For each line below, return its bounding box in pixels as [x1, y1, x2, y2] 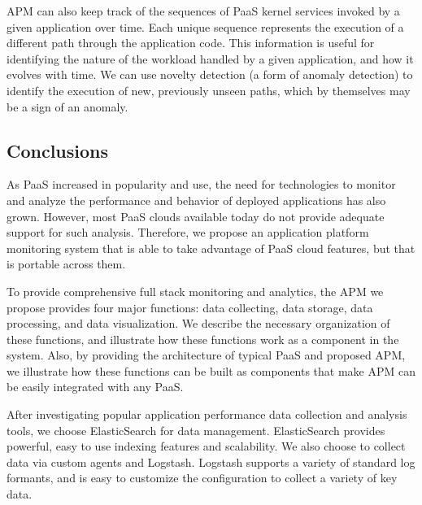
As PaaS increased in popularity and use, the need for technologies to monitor [7, 176, 396, 193]
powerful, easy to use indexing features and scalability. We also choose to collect [7, 438, 406, 455]
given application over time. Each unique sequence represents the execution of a [7, 18, 404, 35]
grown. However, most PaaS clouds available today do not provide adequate [7, 207, 385, 224]
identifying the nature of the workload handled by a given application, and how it [7, 50, 414, 67]
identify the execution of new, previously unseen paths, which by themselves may [7, 81, 411, 98]
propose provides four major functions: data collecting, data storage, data [7, 298, 373, 316]
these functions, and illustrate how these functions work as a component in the [7, 330, 399, 347]
